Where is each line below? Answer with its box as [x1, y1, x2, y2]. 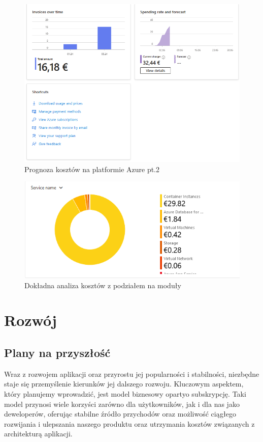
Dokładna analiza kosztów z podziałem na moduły [24, 280, 181, 290]
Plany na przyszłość [4, 345, 111, 361]
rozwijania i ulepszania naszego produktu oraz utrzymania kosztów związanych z [4, 418, 255, 429]
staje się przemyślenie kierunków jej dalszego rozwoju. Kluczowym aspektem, [4, 378, 244, 389]
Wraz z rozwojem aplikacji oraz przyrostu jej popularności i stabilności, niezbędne [4, 368, 259, 379]
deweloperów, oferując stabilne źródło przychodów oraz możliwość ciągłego [4, 408, 236, 419]
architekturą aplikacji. [4, 428, 73, 439]
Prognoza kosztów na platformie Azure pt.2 [24, 163, 159, 174]
